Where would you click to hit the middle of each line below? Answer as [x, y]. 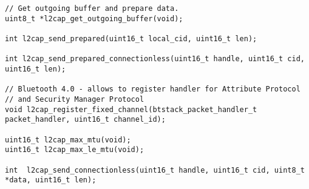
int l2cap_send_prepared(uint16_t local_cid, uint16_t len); [131, 38]
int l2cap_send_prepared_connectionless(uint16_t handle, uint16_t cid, [155, 59]
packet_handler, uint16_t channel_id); [85, 120]
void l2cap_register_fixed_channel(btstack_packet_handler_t [131, 109]
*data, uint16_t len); [51, 180]
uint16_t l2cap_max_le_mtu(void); [75, 150]
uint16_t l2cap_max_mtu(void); [68, 140]
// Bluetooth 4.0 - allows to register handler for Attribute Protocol [153, 89]
